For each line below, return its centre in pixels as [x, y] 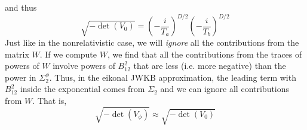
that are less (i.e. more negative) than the [210, 66]
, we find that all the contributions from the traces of [205, 54]
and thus [21, 7]
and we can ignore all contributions [225, 89]
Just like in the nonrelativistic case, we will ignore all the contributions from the [152, 42]
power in [21, 77]
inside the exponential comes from [82, 89]
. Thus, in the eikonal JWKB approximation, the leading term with [173, 77]
